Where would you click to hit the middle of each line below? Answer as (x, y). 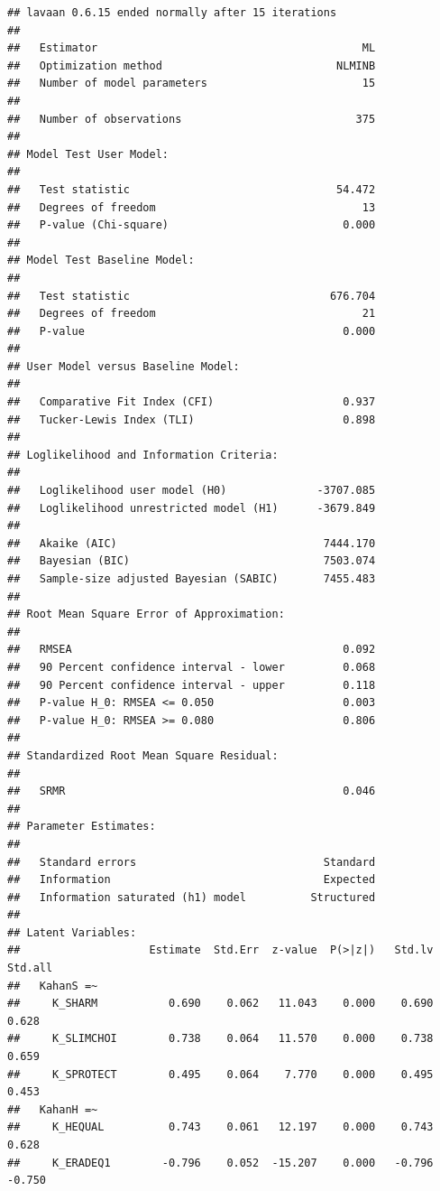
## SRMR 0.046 (192, 791)
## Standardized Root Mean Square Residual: (143, 755)
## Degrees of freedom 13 (192, 207)
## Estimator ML (192, 48)
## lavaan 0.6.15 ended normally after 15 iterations (172, 13)
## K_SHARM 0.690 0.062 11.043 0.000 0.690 (220, 1004)
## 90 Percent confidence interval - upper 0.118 (192, 685)
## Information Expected (192, 880)
